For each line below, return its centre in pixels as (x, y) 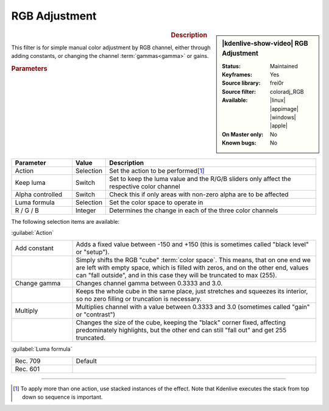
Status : (231, 66)
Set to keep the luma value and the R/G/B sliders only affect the (200, 179)
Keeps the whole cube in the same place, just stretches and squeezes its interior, (192, 291)
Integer (86, 210)
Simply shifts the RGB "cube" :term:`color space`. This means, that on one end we (193, 260)
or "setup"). (93, 252)
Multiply (27, 311)
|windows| (283, 117)
